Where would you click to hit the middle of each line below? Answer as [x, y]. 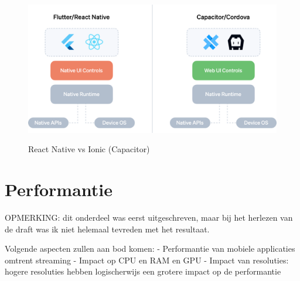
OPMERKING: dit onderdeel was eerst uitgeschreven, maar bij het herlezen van [149, 217]
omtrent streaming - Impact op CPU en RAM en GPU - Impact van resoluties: [147, 260]
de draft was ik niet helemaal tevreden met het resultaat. [107, 229]
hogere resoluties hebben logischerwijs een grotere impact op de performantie [143, 271]
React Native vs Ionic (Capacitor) [89, 149]
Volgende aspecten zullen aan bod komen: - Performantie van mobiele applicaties [150, 249]
